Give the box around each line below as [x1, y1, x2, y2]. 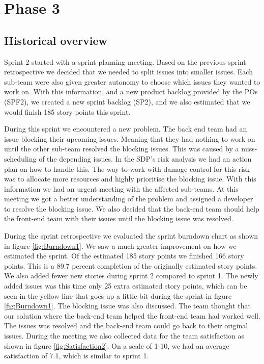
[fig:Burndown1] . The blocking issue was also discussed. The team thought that [4, 300, 251, 311]
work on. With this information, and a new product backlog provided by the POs [4, 86, 258, 97]
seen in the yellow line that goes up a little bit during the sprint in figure [4, 290, 232, 301]
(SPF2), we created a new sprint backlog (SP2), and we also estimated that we [4, 96, 250, 107]
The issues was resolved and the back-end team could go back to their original [4, 320, 248, 331]
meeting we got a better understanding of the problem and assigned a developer [4, 193, 253, 204]
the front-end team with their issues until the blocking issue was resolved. [4, 213, 233, 224]
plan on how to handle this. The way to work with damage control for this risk [4, 163, 250, 174]
